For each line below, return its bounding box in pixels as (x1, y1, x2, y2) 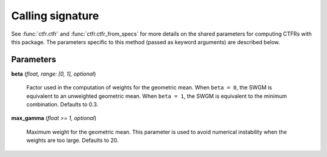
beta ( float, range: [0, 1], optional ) (11, 70, 96, 77)
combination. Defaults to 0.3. (26, 101, 99, 108)
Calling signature (11, 9, 99, 22)
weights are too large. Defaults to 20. (26, 136, 119, 144)
